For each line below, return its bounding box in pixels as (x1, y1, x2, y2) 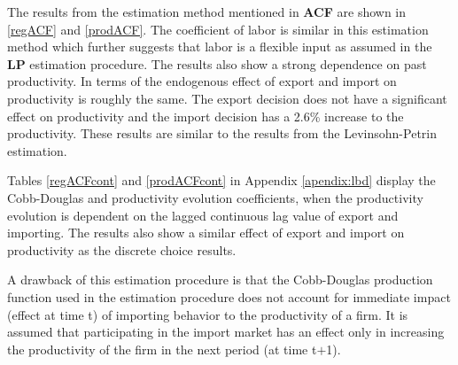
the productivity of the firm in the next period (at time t (7, 339, 317, 358)
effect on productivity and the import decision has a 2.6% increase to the (7, 106, 404, 125)
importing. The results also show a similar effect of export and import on (7, 223, 405, 242)
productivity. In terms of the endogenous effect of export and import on (7, 72, 397, 90)
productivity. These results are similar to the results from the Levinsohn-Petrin (7, 124, 437, 143)
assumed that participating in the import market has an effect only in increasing (7, 322, 445, 341)
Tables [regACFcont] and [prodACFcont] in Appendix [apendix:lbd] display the (7, 171, 436, 190)
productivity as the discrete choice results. (7, 240, 237, 259)
